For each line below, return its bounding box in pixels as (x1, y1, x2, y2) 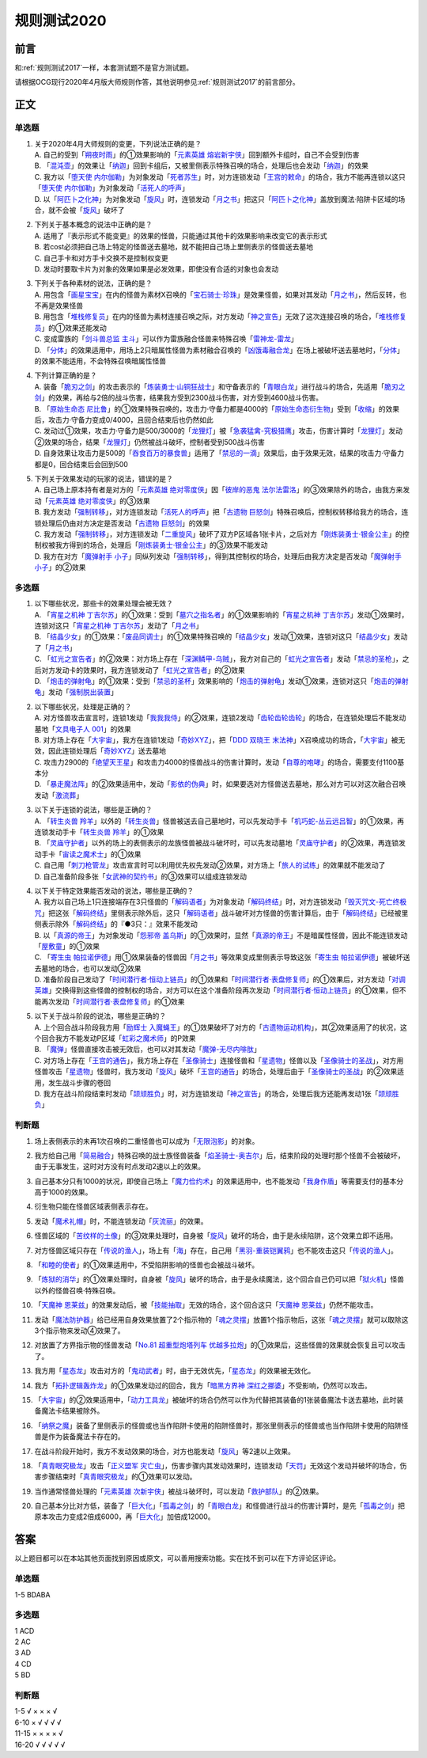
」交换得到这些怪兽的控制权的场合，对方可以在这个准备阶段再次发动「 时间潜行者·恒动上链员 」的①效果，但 (48, 985, 399, 995)
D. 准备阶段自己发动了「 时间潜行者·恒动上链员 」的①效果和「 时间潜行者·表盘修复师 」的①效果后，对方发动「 (34, 974, 392, 985)
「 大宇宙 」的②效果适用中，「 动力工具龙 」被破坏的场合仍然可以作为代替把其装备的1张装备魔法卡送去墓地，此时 (34, 1395, 397, 1404)
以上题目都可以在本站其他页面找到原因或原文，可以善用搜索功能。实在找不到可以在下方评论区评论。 (14, 1554, 340, 1563)
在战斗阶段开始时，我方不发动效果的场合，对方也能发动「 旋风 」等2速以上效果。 (34, 1446, 296, 1456)
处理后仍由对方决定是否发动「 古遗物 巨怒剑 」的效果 (40, 518, 210, 528)
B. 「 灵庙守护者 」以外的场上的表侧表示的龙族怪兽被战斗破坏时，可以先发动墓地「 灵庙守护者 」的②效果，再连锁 (34, 838, 399, 848)
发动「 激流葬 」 (34, 790, 83, 799)
